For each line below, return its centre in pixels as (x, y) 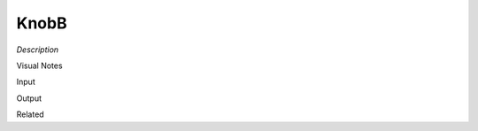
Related (30, 114)
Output (29, 98)
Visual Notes (39, 65)
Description (38, 50)
